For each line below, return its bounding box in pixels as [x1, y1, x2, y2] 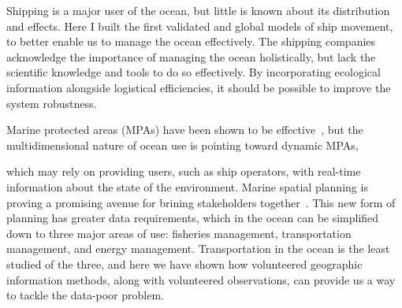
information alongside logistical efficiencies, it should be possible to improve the [6, 79, 391, 95]
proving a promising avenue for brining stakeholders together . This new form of [6, 194, 396, 210]
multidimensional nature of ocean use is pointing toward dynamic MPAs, [6, 136, 359, 153]
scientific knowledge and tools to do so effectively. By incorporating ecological [6, 64, 381, 80]
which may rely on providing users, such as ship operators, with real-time [6, 163, 361, 180]
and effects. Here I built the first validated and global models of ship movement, [6, 17, 393, 34]
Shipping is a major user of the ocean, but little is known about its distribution [6, 2, 390, 18]
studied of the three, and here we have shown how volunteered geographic [6, 255, 363, 272]
